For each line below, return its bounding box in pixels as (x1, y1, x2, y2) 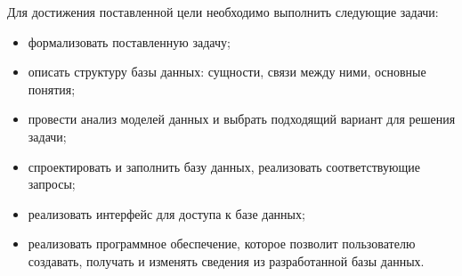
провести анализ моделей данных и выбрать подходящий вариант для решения (28, 110, 456, 128)
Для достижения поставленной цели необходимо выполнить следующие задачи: (7, 3, 439, 20)
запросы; (28, 175, 76, 193)
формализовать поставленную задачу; (28, 32, 231, 51)
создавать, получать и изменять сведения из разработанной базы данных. (28, 251, 425, 270)
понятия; (28, 79, 76, 98)
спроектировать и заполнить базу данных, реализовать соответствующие (28, 157, 420, 175)
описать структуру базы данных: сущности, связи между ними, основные (28, 62, 426, 81)
